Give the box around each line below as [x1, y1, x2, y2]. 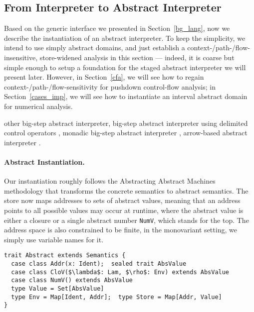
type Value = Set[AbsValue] [11, 285, 104, 292]
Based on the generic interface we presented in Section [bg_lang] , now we [4, 23, 230, 33]
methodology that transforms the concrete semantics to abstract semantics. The [4, 185, 249, 196]
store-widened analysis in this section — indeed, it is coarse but [39, 52, 235, 62]
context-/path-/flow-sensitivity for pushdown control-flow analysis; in [4, 81, 216, 92]
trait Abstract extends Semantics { [4, 252, 126, 259]
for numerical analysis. [4, 101, 73, 111]
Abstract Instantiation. [4, 156, 85, 167]
